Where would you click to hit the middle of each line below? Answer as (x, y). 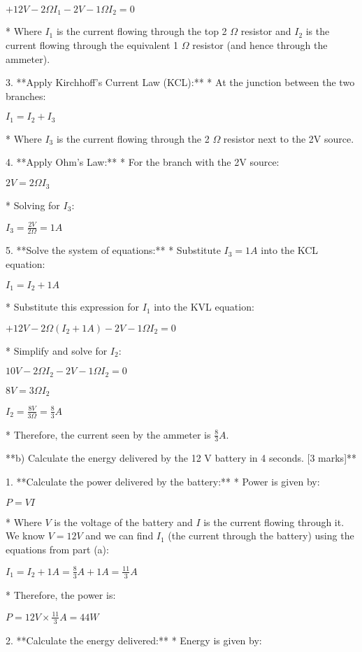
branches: (26, 95)
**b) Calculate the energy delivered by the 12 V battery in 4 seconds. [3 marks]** (181, 458)
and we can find (120, 536)
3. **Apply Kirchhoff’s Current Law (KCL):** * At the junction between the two (180, 82)
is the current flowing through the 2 (133, 138)
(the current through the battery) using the (261, 536)
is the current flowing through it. (274, 522)
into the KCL (290, 250)
